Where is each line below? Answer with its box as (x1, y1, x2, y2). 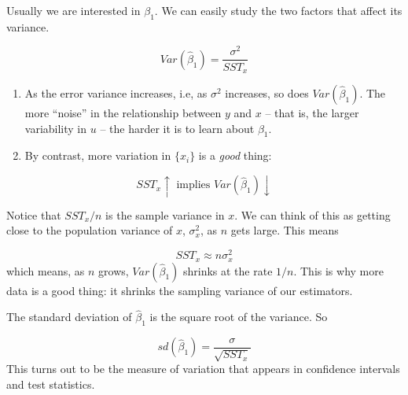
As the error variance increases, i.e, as (24, 84, 208, 101)
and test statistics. (6, 375, 95, 392)
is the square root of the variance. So (149, 308, 328, 325)
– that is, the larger (265, 104, 359, 120)
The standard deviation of (6, 308, 132, 325)
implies (176, 179, 211, 191)
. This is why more (293, 262, 384, 279)
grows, (98, 262, 129, 279)
